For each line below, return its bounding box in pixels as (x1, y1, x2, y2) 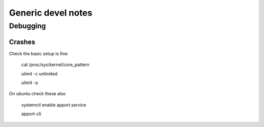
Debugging (9, 21, 46, 30)
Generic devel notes (9, 7, 92, 18)
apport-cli (21, 111, 42, 117)
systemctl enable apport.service (21, 102, 87, 107)
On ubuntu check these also (9, 91, 66, 97)
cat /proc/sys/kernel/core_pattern (21, 62, 90, 68)
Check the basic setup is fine (9, 50, 68, 56)
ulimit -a (21, 80, 38, 85)
